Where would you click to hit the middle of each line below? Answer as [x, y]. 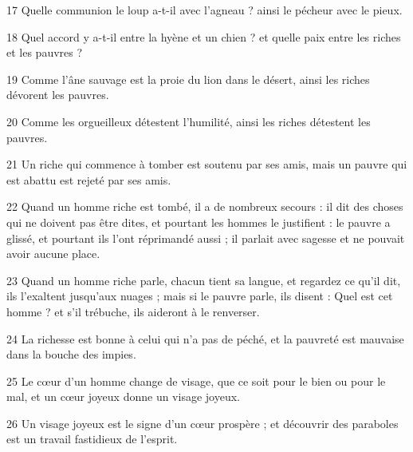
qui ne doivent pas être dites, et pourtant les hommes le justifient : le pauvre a [199, 222]
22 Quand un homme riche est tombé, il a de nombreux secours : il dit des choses [205, 206]
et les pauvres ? [45, 52]
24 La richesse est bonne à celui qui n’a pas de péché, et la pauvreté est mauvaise [205, 338]
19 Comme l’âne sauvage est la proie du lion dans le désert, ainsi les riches [188, 79]
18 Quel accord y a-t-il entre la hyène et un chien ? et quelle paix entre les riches [204, 36]
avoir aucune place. [53, 254]
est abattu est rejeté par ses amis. [89, 179]
